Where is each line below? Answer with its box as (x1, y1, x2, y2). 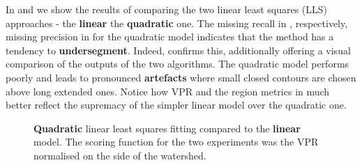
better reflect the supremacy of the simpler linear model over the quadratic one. (6, 97, 347, 112)
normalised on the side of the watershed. (33, 148, 206, 162)
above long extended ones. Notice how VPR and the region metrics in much (6, 84, 330, 98)
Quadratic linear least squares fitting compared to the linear (33, 120, 301, 135)
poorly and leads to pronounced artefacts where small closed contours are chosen (6, 70, 356, 84)
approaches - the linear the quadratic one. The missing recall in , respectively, (6, 15, 348, 30)
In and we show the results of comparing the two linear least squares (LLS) (6, 2, 328, 16)
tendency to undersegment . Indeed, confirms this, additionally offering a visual (6, 42, 351, 57)
